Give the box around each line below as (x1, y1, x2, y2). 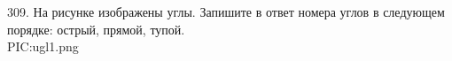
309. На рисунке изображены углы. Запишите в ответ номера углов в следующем (7, 3, 445, 20)
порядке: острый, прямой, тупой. (7, 19, 185, 38)
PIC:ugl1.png (7, 37, 79, 56)
